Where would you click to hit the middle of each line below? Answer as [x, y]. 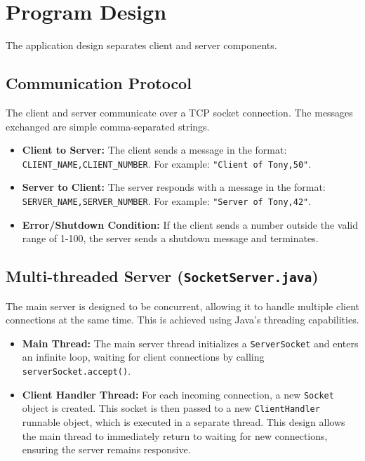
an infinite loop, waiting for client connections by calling [143, 357]
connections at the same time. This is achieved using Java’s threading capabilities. [182, 320]
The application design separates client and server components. [141, 45]
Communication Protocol [99, 83]
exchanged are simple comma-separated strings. [108, 126]
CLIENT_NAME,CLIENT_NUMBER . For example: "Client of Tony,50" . [167, 163]
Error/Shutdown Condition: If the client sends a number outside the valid [190, 224]
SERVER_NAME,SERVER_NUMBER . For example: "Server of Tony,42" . [167, 200]
